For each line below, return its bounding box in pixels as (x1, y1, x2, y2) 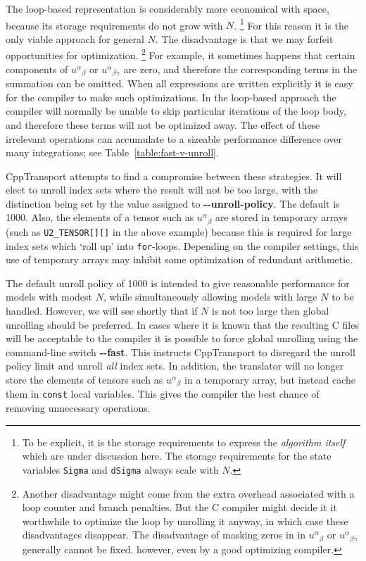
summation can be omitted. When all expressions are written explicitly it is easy (6, 76, 353, 91)
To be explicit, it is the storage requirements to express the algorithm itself (22, 434, 346, 449)
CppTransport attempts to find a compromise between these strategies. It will (6, 168, 342, 183)
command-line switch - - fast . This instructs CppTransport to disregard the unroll (6, 344, 355, 359)
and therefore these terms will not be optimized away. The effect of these (6, 117, 320, 132)
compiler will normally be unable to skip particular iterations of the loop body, (6, 103, 346, 118)
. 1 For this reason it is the (234, 15, 349, 32)
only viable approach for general (6, 31, 144, 46)
